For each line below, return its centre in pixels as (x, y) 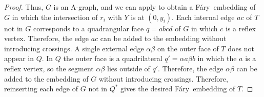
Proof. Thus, (24, 7)
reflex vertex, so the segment (49, 68)
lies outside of (129, 68)
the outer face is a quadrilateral (113, 58)
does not (241, 48)
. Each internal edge (203, 17)
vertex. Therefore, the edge (46, 38)
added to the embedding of (46, 78)
